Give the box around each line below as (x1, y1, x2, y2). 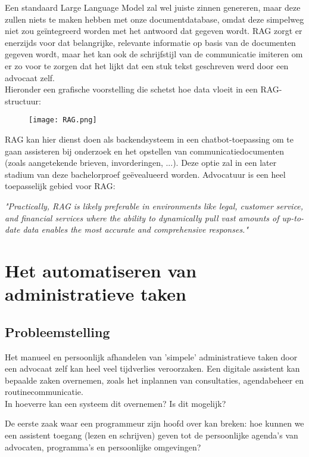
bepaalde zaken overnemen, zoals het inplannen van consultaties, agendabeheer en (5, 373, 304, 386)
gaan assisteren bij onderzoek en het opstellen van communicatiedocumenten (5, 144, 284, 157)
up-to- (282, 211, 304, 224)
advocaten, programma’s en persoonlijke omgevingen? (5, 440, 201, 453)
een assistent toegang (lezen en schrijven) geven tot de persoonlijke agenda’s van (5, 429, 298, 441)
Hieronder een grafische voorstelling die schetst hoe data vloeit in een (5, 83, 258, 95)
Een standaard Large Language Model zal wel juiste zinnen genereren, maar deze (5, 1, 301, 13)
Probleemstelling (5, 322, 110, 341)
